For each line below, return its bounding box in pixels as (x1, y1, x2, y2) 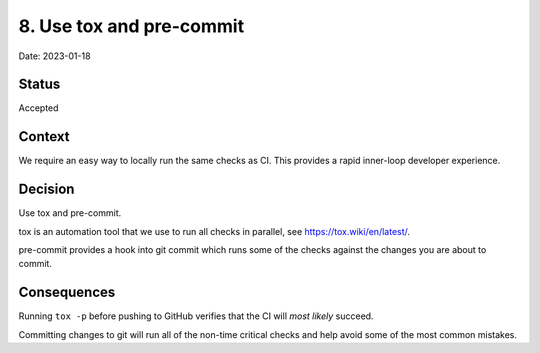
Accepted (18, 102, 59, 114)
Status (18, 76, 61, 93)
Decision (18, 181, 75, 198)
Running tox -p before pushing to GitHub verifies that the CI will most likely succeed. (18, 310, 374, 322)
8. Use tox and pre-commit (18, 15, 245, 37)
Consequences (18, 284, 116, 301)
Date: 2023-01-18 (18, 50, 91, 62)
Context (18, 128, 70, 145)
